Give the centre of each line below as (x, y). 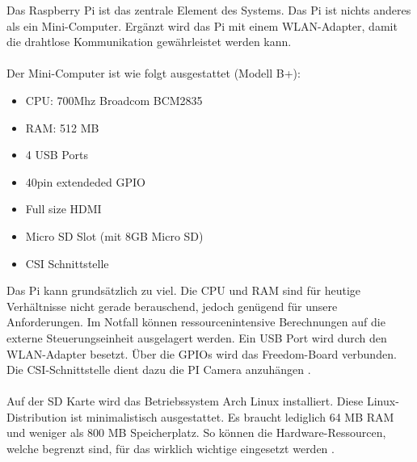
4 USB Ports (57, 155)
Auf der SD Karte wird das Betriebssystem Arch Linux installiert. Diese (185, 401)
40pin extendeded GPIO (85, 181)
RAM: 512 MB (62, 127)
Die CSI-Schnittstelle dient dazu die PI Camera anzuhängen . (159, 370)
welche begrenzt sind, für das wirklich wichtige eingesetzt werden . (171, 449)
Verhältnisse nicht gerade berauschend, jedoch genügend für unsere (172, 306)
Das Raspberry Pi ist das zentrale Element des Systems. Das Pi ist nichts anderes (209, 10)
